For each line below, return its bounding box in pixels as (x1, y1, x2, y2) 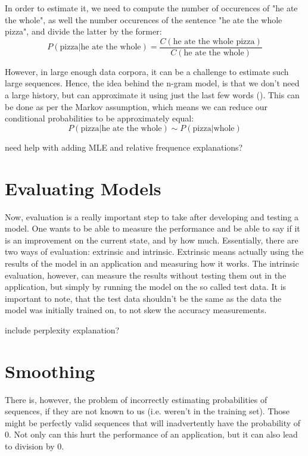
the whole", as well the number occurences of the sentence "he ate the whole (5, 13, 282, 26)
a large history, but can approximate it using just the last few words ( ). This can (5, 89, 300, 101)
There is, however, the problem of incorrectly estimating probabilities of (5, 393, 267, 405)
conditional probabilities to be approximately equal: (5, 112, 194, 124)
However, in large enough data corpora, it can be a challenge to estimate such (5, 65, 289, 77)
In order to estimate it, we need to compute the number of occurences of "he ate (5, 2, 298, 14)
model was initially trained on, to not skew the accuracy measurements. (5, 304, 267, 316)
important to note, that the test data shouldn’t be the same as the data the (5, 292, 282, 304)
